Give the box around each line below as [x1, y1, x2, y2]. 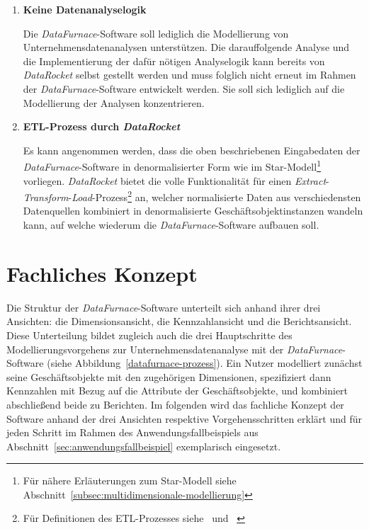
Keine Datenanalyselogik [23, 2, 147, 16]
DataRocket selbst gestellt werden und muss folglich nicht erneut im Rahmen [23, 67, 356, 82]
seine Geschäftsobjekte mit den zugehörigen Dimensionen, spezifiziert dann [6, 369, 331, 384]
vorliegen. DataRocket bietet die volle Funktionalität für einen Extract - [23, 173, 329, 188]
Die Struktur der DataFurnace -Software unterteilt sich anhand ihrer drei [6, 300, 321, 314]
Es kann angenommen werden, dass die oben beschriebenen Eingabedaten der [23, 142, 361, 157]
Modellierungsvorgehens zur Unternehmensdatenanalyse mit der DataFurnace [6, 341, 343, 356]
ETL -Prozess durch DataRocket [23, 119, 181, 134]
